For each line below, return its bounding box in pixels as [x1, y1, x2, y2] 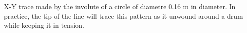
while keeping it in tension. [4, 20, 84, 30]
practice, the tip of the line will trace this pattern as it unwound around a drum [4, 11, 243, 21]
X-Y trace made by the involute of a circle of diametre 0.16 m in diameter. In [4, 1, 236, 11]
